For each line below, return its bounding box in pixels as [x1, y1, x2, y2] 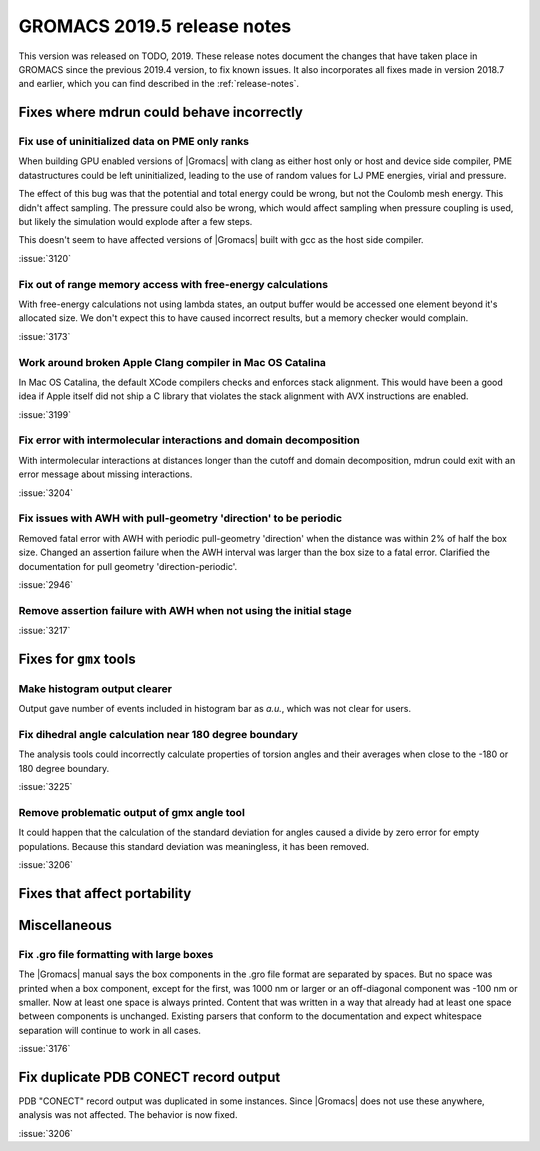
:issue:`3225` [18, 781, 73, 793]
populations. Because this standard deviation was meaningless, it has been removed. [18, 840, 370, 852]
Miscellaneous [18, 916, 112, 934]
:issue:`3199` [18, 408, 72, 420]
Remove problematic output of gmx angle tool [18, 805, 245, 819]
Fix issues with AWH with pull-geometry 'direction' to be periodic [18, 511, 343, 525]
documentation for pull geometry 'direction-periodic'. [18, 560, 238, 572]
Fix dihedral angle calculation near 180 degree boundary [18, 727, 299, 741]
